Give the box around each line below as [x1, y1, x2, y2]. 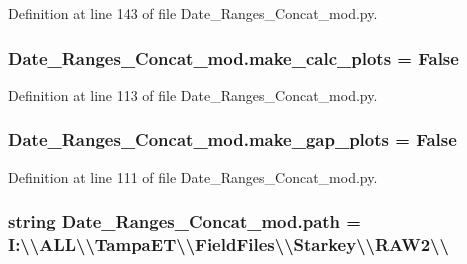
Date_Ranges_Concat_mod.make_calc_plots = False [8, 45, 459, 70]
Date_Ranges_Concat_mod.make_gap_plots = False [8, 127, 457, 152]
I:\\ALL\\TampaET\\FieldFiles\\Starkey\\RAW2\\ [8, 232, 449, 257]
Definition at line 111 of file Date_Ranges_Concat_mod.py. [8, 166, 378, 187]
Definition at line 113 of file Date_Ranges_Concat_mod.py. [8, 84, 378, 105]
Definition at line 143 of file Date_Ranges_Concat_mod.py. [8, 3, 378, 23]
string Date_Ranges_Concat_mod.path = [8, 209, 361, 234]
